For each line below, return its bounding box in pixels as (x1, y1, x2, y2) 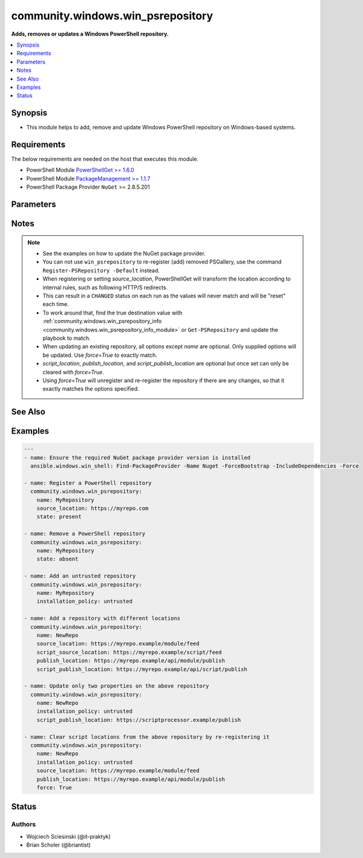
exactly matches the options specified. (42, 385, 139, 392)
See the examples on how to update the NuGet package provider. (42, 250, 206, 257)
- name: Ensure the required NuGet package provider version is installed (24, 454, 251, 461)
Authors (11, 820, 36, 828)
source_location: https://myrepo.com (36, 505, 149, 512)
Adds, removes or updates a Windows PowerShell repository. (11, 30, 169, 37)
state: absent (36, 556, 79, 562)
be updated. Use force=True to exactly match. (42, 351, 157, 359)
